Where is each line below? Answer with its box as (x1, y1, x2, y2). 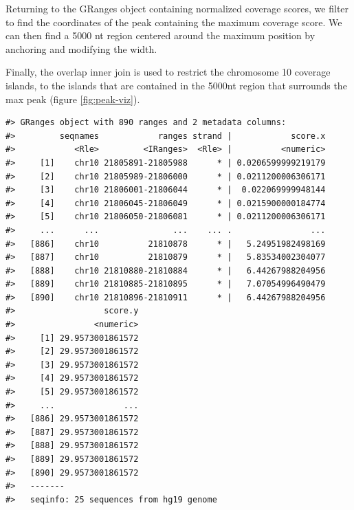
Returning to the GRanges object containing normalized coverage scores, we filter (5, 1, 349, 15)
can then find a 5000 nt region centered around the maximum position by (5, 28, 316, 43)
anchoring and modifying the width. (5, 41, 157, 56)
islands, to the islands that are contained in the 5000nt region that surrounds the (5, 78, 347, 92)
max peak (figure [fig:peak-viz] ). (5, 91, 140, 106)
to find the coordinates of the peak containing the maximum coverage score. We (5, 14, 342, 29)
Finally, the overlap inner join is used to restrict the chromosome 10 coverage (5, 65, 331, 79)
